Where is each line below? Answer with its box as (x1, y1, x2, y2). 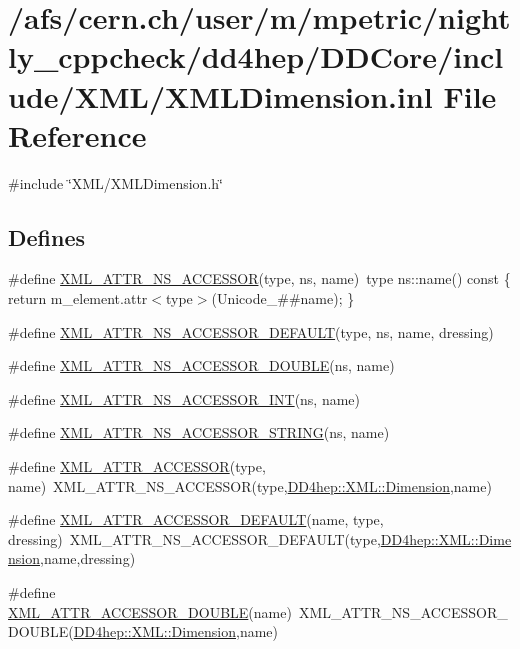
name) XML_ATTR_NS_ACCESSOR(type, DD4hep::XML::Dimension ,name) (8, 475, 492, 496)
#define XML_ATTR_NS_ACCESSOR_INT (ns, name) (8, 388, 361, 409)
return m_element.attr (8, 288, 148, 309)
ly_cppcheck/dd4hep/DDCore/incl (8, 36, 504, 77)
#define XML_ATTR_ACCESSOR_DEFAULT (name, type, (8, 509, 384, 530)
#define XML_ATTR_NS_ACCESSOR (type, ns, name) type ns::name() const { (8, 268, 511, 289)
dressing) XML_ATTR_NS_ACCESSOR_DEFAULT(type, (8, 528, 381, 549)
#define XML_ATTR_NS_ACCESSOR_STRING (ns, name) (8, 422, 390, 443)
